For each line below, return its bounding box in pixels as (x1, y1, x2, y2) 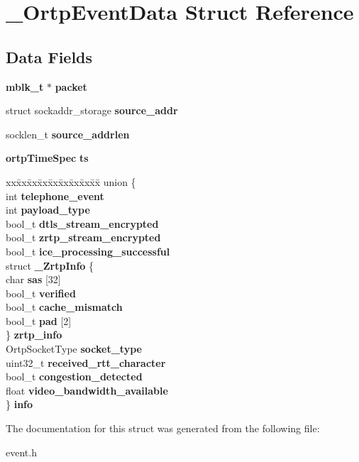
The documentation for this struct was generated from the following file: (6, 421, 320, 436)
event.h (6, 444, 37, 459)
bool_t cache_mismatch (6, 299, 123, 314)
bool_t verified (6, 285, 76, 300)
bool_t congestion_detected (6, 369, 143, 384)
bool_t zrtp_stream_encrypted (6, 230, 161, 245)
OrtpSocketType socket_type (6, 341, 142, 356)
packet (55, 79, 87, 94)
